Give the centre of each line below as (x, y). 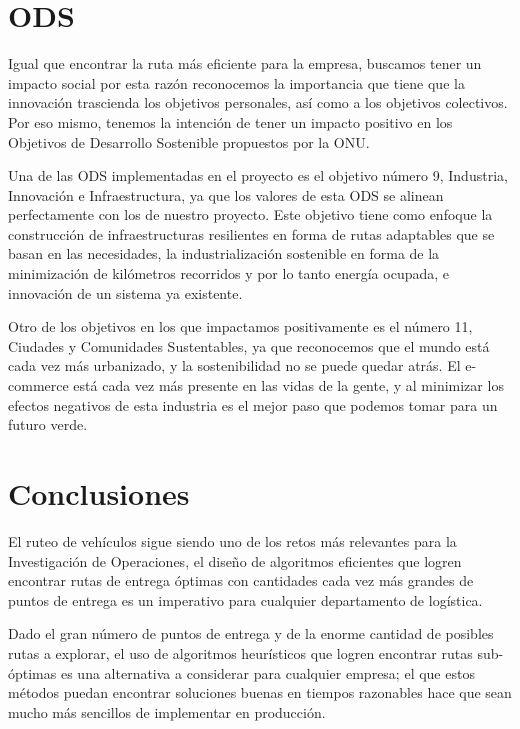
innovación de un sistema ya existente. (125, 292)
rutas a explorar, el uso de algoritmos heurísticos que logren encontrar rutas (240, 652)
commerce (38, 385)
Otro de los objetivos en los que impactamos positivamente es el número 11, (240, 326)
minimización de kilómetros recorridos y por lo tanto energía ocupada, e (228, 273)
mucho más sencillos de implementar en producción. (167, 711)
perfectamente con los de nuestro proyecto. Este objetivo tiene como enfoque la (250, 214)
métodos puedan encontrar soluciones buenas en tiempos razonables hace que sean (260, 692)
